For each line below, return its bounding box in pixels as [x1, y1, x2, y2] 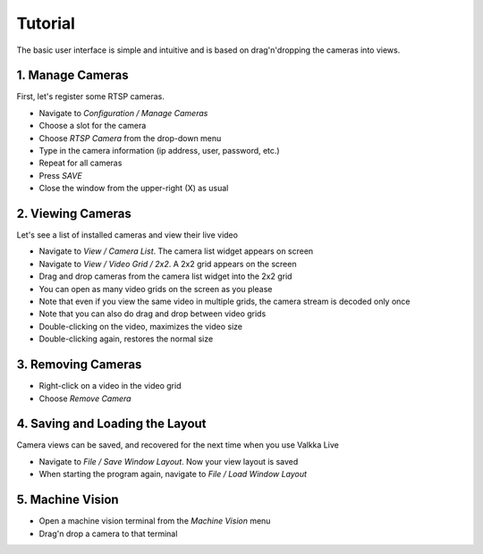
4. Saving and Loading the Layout [16, 416, 207, 432]
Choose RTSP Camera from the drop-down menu [38, 132, 222, 143]
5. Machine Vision [16, 492, 120, 508]
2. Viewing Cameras [16, 206, 131, 221]
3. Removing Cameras [16, 357, 142, 373]
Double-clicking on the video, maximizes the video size [38, 321, 243, 332]
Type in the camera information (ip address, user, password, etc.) [38, 146, 281, 156]
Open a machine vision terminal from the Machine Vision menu [38, 516, 271, 526]
